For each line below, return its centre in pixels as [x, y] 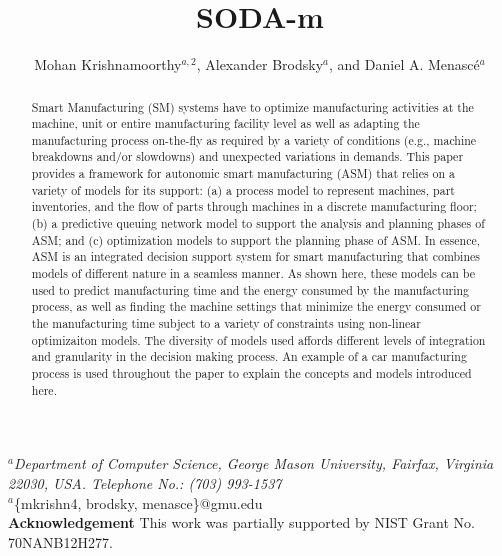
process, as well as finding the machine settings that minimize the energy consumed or [256, 306]
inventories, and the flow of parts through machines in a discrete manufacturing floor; [254, 206]
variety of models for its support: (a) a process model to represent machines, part [243, 189]
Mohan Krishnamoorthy [108, 64]
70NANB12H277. [60, 541]
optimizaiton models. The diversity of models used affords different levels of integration [258, 339]
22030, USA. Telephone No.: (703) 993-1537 [145, 482]
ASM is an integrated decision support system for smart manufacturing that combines [255, 256]
